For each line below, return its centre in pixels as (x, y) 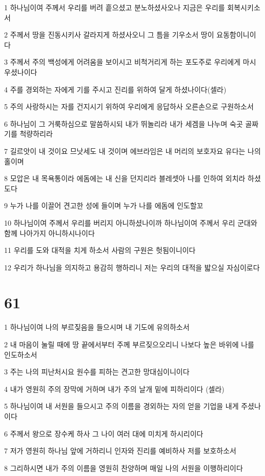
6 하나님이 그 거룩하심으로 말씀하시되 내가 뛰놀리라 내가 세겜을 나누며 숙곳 (124, 123)
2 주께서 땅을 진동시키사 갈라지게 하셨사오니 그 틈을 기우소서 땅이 (109, 35)
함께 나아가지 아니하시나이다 (49, 233)
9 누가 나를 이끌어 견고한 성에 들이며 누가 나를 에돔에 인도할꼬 (104, 205)
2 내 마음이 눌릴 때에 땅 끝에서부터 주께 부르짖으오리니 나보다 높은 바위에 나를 (129, 344)
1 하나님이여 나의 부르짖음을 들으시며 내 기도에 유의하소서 (97, 327)
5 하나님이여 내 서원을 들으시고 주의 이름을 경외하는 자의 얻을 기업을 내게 (121, 406)
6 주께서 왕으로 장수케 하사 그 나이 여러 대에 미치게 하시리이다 (104, 433)
